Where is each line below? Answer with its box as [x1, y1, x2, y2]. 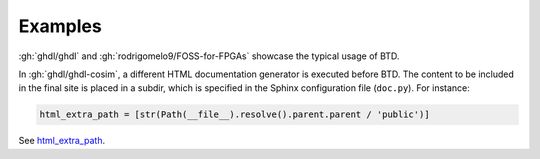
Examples [18, 15, 102, 37]
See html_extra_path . [18, 135, 105, 147]
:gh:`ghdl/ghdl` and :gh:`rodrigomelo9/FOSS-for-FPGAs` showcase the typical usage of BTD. [18, 50, 400, 62]
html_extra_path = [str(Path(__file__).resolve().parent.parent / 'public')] [39, 109, 430, 120]
